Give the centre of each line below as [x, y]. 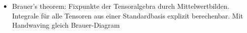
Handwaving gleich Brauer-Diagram [66, 25]
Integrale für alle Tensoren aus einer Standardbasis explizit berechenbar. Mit [128, 15]
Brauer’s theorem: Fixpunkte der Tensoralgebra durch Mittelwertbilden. [121, 6]
